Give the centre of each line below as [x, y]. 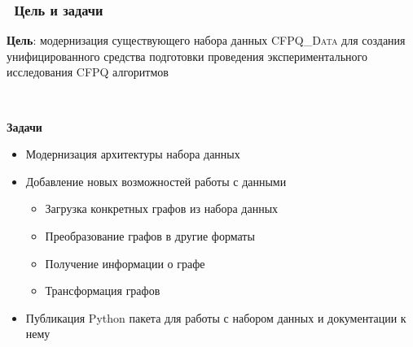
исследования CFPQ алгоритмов [88, 72]
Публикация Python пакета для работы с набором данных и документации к [216, 317]
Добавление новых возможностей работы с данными [156, 181]
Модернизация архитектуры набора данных [133, 154]
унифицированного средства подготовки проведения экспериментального [187, 56]
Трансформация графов [103, 291]
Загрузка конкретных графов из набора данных [162, 208]
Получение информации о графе [125, 263]
